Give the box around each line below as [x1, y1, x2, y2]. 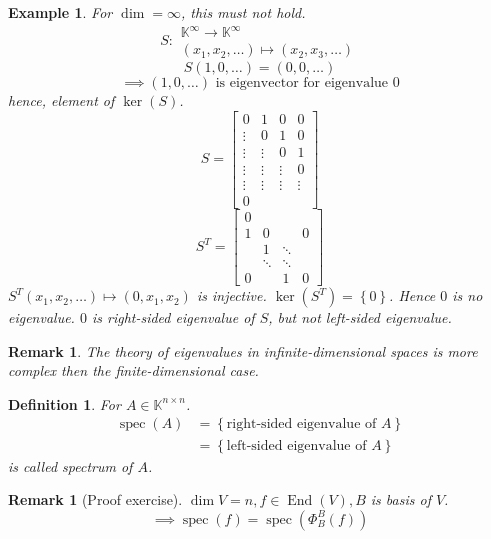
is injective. [196, 285, 267, 306]
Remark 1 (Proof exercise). [8, 489, 183, 510]
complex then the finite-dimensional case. [8, 360, 259, 381]
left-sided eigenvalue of [226, 438, 367, 453]
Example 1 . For [8, 2, 113, 22]
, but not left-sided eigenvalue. [268, 307, 452, 328]
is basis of [370, 489, 431, 510]
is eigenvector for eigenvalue [215, 76, 389, 91]
